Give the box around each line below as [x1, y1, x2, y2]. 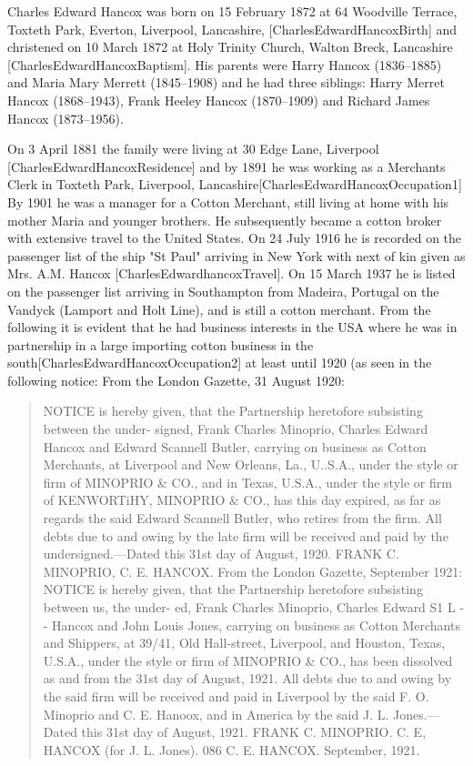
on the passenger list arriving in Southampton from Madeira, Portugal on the [7, 281, 439, 300]
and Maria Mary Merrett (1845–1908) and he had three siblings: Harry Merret [7, 73, 445, 92]
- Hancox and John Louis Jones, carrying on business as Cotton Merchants [43, 615, 460, 634]
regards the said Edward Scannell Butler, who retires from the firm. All [43, 509, 442, 528]
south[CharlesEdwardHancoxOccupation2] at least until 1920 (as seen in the [7, 353, 432, 372]
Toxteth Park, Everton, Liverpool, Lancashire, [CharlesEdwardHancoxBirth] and [7, 19, 458, 38]
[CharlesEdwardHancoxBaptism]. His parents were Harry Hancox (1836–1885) [7, 55, 442, 74]
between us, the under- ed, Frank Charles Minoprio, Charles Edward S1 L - [43, 598, 465, 616]
